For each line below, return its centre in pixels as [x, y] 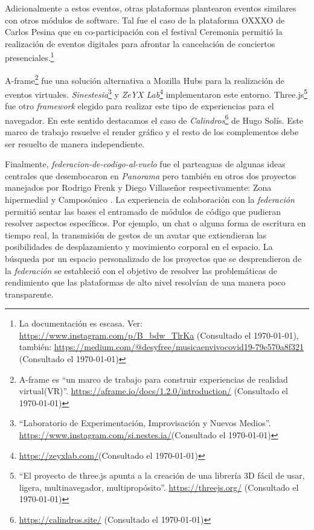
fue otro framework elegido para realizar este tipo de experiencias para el [139, 106]
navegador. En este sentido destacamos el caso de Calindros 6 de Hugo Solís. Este [154, 119]
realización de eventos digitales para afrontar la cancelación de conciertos [140, 43]
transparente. [29, 294]
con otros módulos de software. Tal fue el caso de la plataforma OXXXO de [145, 20]
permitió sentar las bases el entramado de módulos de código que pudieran [143, 211]
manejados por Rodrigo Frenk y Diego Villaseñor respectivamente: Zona [138, 187]
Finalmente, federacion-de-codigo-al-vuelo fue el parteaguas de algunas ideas [145, 164]
